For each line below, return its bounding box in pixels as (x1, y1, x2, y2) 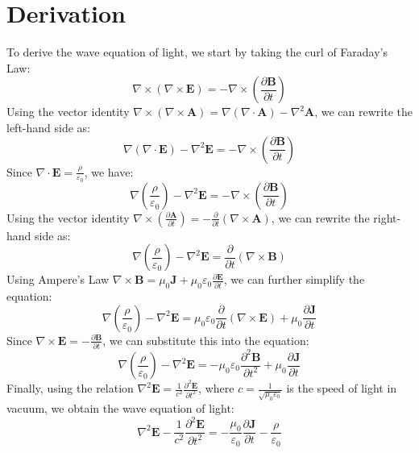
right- (373, 209, 401, 226)
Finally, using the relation (6, 380, 134, 397)
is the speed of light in (286, 380, 397, 397)
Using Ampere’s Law (6, 271, 110, 288)
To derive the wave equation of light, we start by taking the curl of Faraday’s (6, 44, 388, 60)
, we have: (84, 163, 134, 180)
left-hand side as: (6, 118, 90, 135)
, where (198, 380, 234, 397)
